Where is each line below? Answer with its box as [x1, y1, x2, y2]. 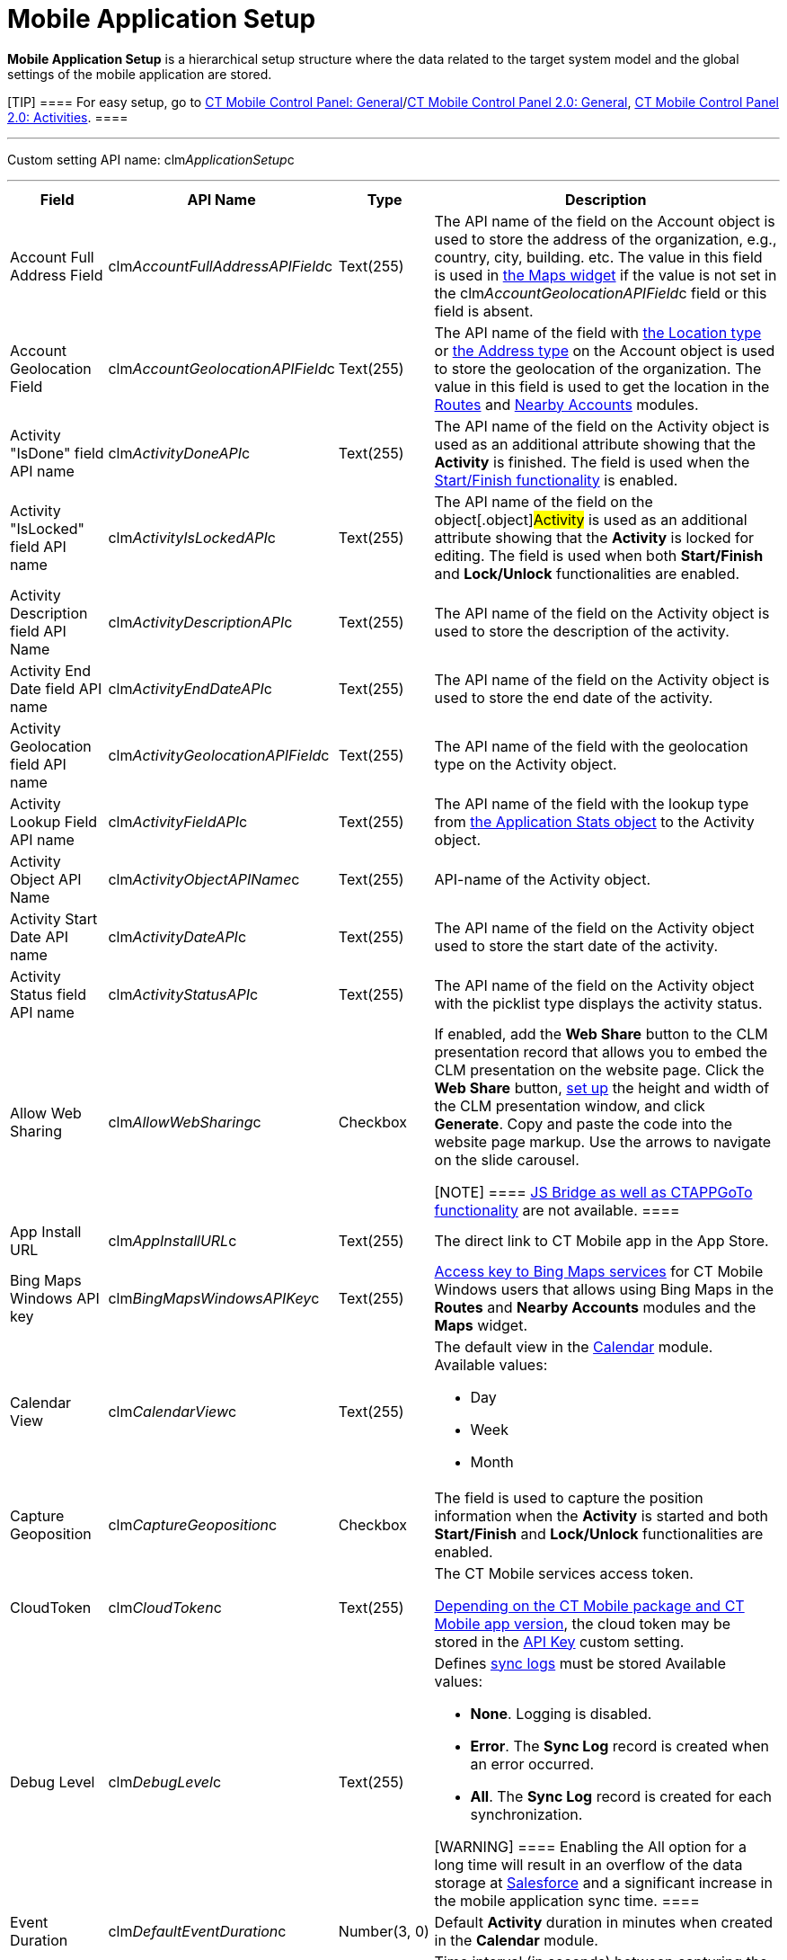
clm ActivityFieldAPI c [108, 812, 248, 831]
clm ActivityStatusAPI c [108, 984, 259, 1003]
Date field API [10, 679, 102, 698]
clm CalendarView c [108, 1402, 237, 1421]
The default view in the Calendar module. [434, 1337, 713, 1356]
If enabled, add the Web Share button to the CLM [434, 1024, 768, 1043]
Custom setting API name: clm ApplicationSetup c [7, 151, 295, 167]
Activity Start [10, 909, 98, 928]
